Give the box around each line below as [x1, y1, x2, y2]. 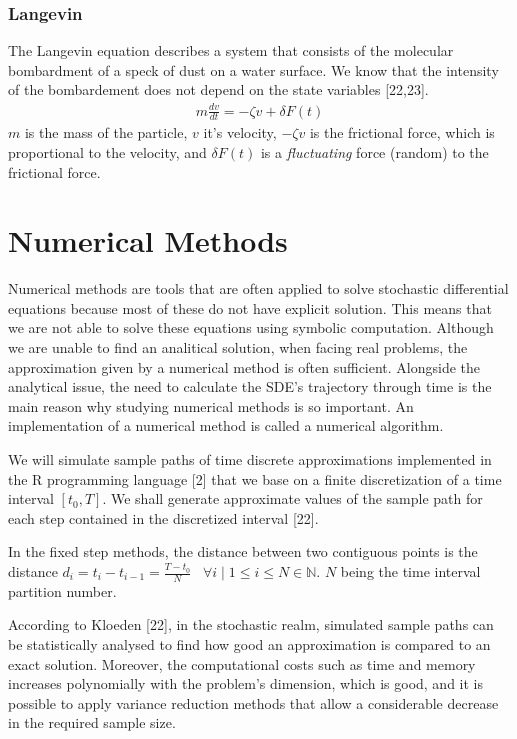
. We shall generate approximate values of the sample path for [102, 488, 483, 509]
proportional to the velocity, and [8, 141, 207, 162]
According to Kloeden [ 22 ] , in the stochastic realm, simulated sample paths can [8, 614, 494, 635]
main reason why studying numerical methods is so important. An [8, 395, 414, 416]
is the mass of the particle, [24, 122, 188, 143]
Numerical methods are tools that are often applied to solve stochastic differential [8, 278, 509, 299]
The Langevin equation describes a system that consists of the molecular [8, 40, 454, 61]
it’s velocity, [203, 122, 277, 143]
